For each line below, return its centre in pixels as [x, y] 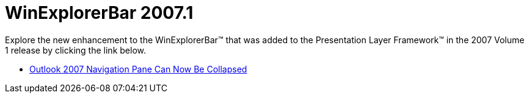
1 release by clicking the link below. [75, 50]
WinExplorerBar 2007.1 [99, 13]
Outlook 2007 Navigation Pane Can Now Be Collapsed [138, 69]
